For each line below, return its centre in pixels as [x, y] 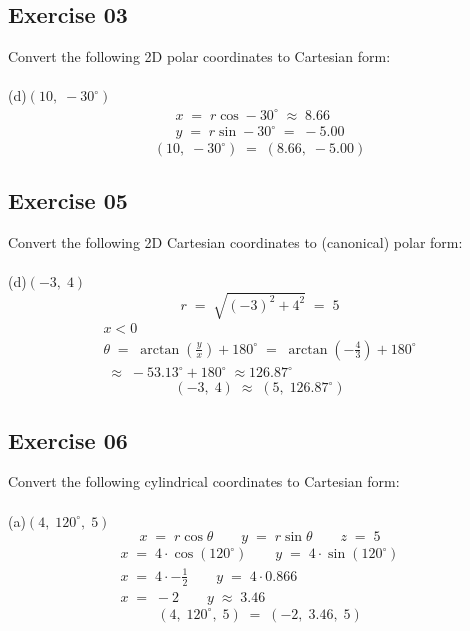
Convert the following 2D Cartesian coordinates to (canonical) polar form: [235, 242]
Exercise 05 [68, 200]
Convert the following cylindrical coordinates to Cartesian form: [204, 481]
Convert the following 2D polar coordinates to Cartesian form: [199, 56]
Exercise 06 [68, 439]
